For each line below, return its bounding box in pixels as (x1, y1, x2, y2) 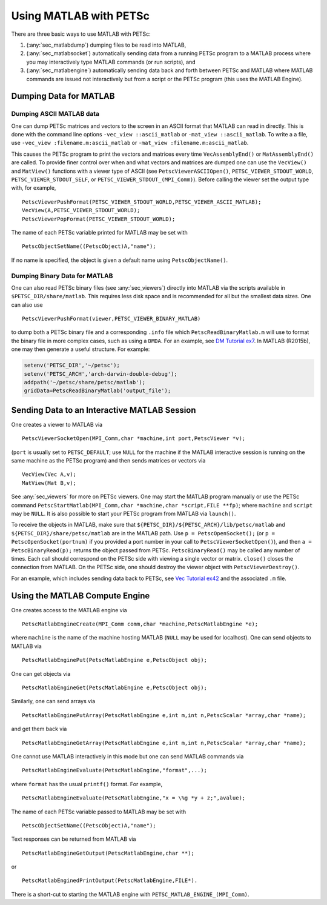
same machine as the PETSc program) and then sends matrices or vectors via (11, 457, 206, 464)
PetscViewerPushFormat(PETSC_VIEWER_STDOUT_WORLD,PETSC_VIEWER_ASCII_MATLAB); (22, 198, 262, 205)
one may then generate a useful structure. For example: (11, 346, 150, 353)
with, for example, (11, 184, 56, 192)
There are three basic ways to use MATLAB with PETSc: (11, 30, 151, 38)
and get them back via (11, 725, 67, 733)
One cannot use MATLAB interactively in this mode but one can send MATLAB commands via (11, 752, 244, 760)
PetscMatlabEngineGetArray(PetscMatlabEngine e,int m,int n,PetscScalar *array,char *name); (22, 740, 306, 746)
